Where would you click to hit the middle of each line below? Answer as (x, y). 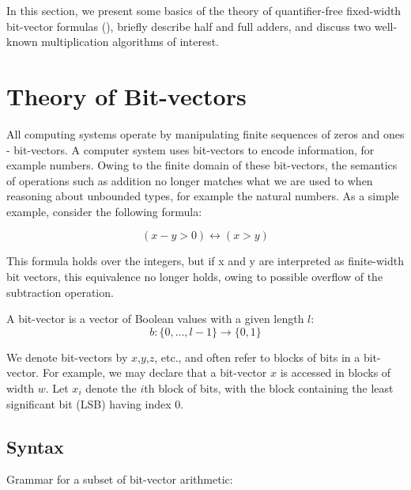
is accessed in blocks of (336, 372)
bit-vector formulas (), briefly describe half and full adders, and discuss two (189, 26)
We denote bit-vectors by (67, 357)
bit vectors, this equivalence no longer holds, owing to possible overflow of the (195, 277)
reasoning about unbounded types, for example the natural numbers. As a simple (203, 196)
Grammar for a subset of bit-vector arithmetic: (120, 479)
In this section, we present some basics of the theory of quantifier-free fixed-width (204, 10)
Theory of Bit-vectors (126, 95)
